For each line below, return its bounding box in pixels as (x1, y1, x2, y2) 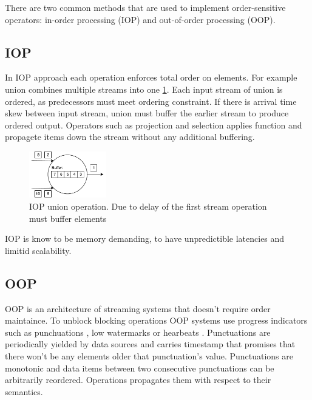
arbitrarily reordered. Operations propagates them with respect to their (5, 373, 271, 386)
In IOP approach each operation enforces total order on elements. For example (5, 71, 297, 84)
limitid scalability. (5, 244, 72, 256)
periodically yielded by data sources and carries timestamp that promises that (5, 338, 296, 350)
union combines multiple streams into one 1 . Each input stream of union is (5, 82, 283, 95)
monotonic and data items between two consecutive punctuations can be (5, 361, 274, 374)
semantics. (5, 385, 43, 398)
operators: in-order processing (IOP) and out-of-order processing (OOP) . (5, 13, 276, 25)
